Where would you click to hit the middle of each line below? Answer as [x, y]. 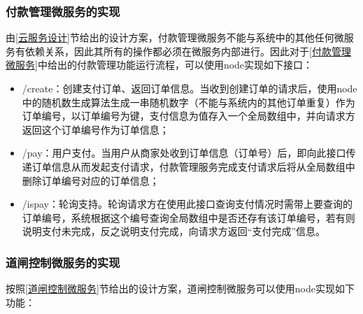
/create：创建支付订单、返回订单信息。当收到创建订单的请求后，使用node [190, 88]
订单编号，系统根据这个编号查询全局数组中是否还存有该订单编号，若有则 [188, 217]
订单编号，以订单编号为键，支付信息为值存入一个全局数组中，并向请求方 [188, 116]
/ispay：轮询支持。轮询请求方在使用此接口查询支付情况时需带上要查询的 [187, 204]
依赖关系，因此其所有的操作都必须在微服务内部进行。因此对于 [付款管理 [188, 51]
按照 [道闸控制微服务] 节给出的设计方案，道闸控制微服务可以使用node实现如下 [180, 288]
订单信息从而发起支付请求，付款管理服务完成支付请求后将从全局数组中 [193, 166]
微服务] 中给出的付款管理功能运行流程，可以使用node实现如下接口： [159, 65]
